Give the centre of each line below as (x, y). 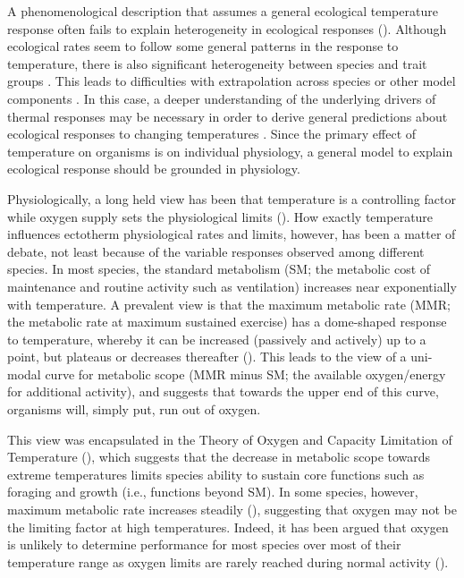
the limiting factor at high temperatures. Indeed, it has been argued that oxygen (228, 527)
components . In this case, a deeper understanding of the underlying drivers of (222, 98)
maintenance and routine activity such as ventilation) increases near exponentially (232, 286)
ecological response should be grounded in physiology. (154, 169)
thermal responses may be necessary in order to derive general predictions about (228, 116)
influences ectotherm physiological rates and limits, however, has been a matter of (232, 234)
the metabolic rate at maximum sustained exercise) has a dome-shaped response (227, 322)
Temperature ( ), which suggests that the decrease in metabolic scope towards (219, 457)
